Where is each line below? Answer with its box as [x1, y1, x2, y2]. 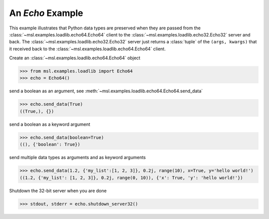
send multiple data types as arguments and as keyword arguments [9, 155, 146, 161]
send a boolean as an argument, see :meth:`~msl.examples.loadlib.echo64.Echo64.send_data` [9, 88, 203, 94]
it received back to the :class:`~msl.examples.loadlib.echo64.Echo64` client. [9, 45, 166, 52]
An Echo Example [9, 7, 83, 18]
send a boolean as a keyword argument [9, 121, 91, 127]
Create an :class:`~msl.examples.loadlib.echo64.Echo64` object [9, 55, 140, 61]
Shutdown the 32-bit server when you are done [9, 188, 107, 194]
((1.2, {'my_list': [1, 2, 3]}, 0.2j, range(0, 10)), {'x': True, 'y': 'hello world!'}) [19, 175, 244, 181]
